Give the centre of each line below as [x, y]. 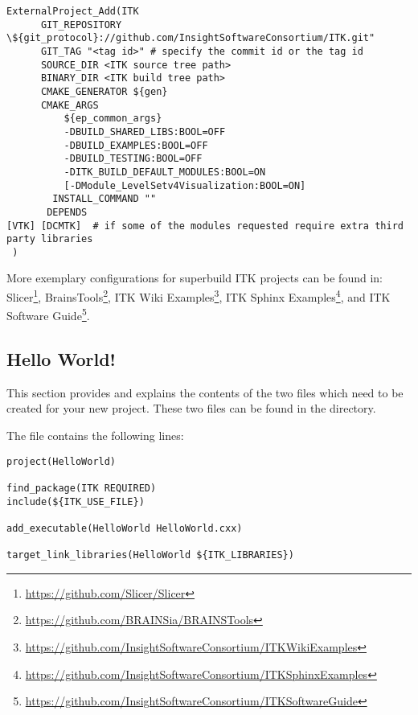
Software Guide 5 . [48, 314]
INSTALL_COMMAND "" [104, 199]
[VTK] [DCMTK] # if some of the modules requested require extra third [205, 226]
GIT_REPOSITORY [81, 25]
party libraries [50, 239]
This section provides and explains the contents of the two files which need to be [205, 392]
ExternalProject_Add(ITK [73, 11]
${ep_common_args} [113, 119]
